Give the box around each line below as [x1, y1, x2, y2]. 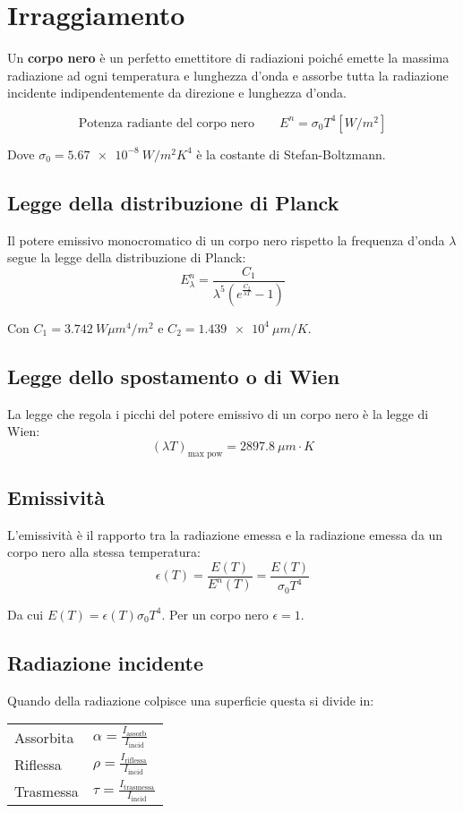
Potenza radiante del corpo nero [78, 116, 255, 130]
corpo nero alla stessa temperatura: [7, 543, 201, 561]
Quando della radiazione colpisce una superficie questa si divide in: [7, 690, 374, 709]
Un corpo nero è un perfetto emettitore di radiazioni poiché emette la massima [7, 48, 450, 67]
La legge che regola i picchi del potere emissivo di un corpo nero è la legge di [7, 404, 429, 423]
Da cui [7, 604, 44, 623]
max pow [187, 449, 223, 458]
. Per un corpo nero [161, 604, 269, 623]
